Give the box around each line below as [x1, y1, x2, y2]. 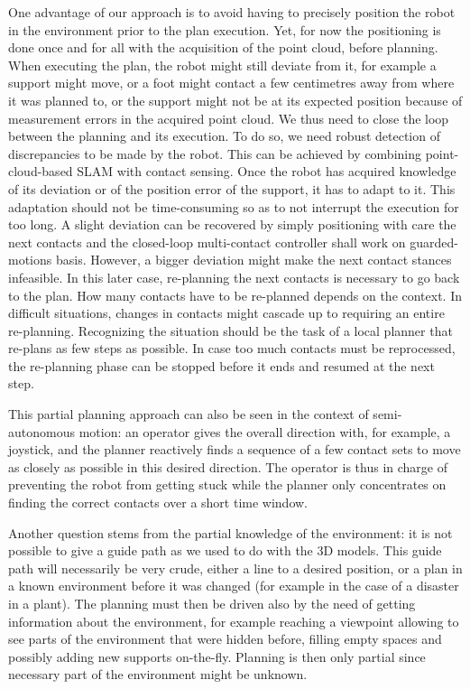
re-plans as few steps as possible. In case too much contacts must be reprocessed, [8, 339, 456, 358]
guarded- [410, 232, 458, 251]
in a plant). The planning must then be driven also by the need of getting [8, 594, 416, 612]
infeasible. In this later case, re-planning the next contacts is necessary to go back [8, 267, 460, 286]
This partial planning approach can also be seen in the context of [8, 405, 369, 424]
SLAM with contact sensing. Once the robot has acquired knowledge [77, 162, 456, 181]
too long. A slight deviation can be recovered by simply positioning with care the [8, 215, 456, 234]
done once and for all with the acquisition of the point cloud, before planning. [8, 38, 438, 57]
